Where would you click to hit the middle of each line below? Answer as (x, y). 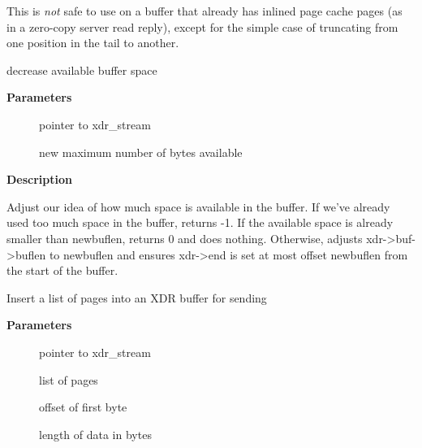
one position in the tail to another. (93, 43)
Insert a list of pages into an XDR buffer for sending (137, 297)
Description (40, 179)
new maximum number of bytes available (141, 152)
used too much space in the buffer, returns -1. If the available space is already (200, 222)
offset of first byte (83, 407)
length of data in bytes (95, 434)
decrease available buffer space (82, 70)
